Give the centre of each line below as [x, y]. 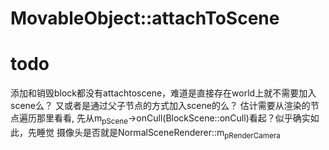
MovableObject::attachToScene [145, 18]
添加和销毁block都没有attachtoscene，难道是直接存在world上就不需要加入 [163, 93]
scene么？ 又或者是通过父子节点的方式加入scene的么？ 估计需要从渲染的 [160, 106]
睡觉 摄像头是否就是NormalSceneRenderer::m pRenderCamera [158, 133]
